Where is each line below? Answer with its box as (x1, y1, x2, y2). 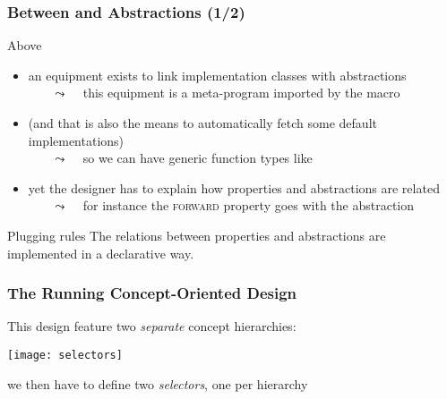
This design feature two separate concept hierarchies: (7, 317, 297, 335)
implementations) (28, 131, 125, 149)
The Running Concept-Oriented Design (7, 282, 297, 304)
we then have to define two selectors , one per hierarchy (7, 374, 308, 393)
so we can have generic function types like (82, 149, 313, 167)
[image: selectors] (7, 348, 123, 361)
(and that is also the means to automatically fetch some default (28, 114, 377, 132)
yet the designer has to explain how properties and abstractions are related (28, 178, 440, 197)
